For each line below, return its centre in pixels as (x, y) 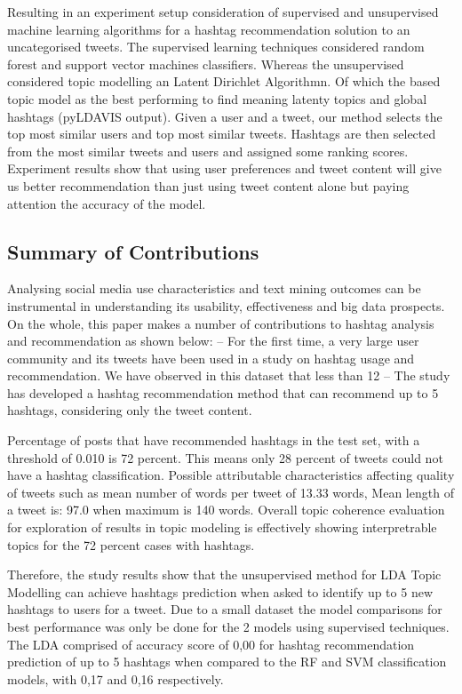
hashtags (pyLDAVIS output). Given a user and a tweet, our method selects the (225, 116)
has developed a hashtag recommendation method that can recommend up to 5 (223, 392)
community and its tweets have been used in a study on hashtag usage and (211, 358)
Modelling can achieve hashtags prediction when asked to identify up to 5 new (220, 591)
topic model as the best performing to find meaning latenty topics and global (217, 98)
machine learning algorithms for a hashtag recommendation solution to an (209, 29)
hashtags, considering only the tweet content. (130, 410)
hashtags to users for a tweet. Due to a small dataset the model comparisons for (225, 609)
